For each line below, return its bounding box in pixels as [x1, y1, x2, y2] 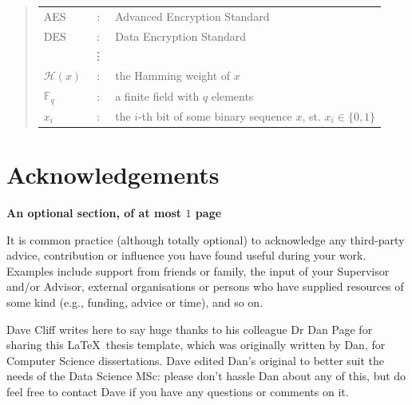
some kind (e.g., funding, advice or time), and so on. [6, 294, 263, 311]
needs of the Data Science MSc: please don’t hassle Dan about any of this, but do [6, 367, 406, 384]
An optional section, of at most [6, 204, 182, 221]
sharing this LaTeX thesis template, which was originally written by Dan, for [6, 336, 386, 353]
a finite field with [115, 87, 200, 104]
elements [211, 87, 254, 104]
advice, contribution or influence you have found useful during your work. [6, 247, 366, 264]
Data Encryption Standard [115, 27, 247, 44]
